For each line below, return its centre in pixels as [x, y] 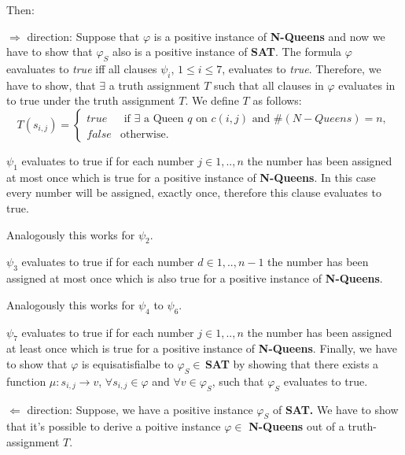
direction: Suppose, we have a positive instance [140, 409]
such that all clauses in [269, 85]
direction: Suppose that [83, 36]
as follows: [277, 100]
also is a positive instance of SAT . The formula [227, 52]
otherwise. [145, 134]
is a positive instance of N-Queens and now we [269, 36]
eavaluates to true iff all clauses [82, 68]
